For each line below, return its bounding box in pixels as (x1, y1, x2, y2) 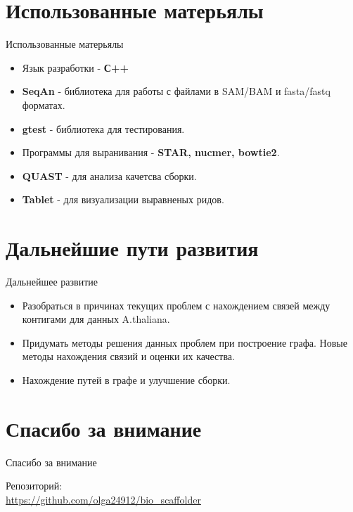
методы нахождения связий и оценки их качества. (22, 349, 235, 364)
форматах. (22, 97, 65, 112)
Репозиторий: (6, 478, 63, 493)
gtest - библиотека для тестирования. (22, 121, 185, 136)
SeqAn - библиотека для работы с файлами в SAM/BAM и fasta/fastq (22, 84, 330, 98)
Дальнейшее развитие (6, 274, 98, 288)
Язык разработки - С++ (22, 60, 129, 75)
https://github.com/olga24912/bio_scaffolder (6, 492, 201, 506)
